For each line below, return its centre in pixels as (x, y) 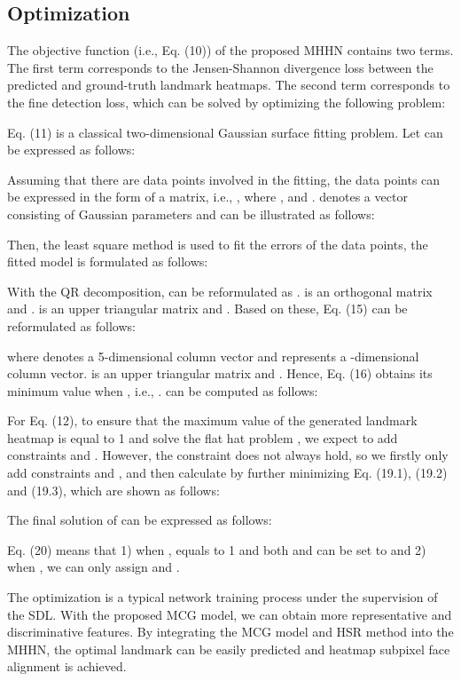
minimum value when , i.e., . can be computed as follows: (163, 390)
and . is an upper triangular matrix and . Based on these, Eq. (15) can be (207, 309)
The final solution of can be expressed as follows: (140, 520)
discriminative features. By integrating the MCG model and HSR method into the (230, 632)
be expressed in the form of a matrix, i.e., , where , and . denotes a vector (207, 197)
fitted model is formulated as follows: (108, 261)
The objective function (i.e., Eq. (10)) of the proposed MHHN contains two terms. (230, 50)
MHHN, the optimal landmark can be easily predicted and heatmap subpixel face (229, 649)
